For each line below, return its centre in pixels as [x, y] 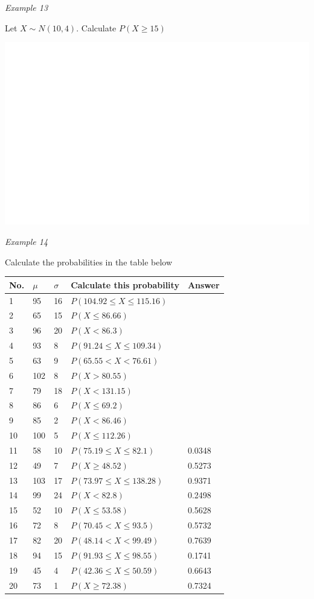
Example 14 [27, 241]
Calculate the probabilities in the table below [89, 261]
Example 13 [27, 7]
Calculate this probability [125, 284]
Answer [203, 284]
